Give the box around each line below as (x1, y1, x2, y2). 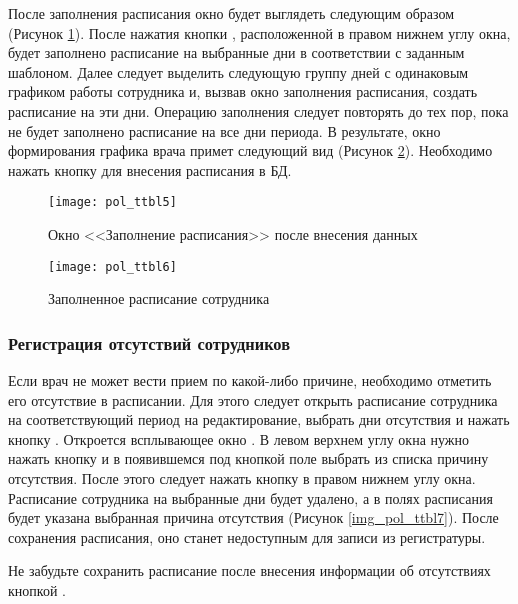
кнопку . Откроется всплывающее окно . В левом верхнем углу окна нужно (8, 428, 469, 449)
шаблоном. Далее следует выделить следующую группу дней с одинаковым (8, 61, 469, 82)
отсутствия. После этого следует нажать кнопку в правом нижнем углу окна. (8, 468, 476, 489)
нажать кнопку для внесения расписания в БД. (8, 159, 292, 180)
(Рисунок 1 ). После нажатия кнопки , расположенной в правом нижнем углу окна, (8, 22, 511, 43)
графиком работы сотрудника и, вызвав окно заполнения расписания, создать (8, 81, 478, 102)
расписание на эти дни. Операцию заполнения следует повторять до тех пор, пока (8, 100, 509, 121)
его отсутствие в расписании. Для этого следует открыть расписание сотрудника (8, 389, 498, 410)
